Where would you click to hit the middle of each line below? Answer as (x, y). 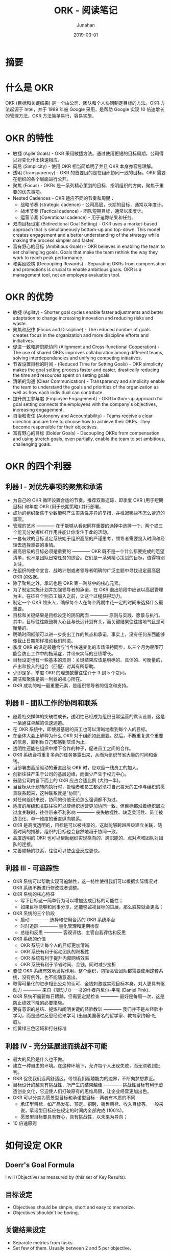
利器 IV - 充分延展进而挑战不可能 (56, 1046)
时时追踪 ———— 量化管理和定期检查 (60, 926)
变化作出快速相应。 (42, 160)
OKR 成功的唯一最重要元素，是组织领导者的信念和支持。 (72, 685)
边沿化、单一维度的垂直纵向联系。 (48, 818)
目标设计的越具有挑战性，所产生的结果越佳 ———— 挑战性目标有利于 (86, 1085)
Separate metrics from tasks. (43, 1242)
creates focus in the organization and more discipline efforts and (81, 335)
